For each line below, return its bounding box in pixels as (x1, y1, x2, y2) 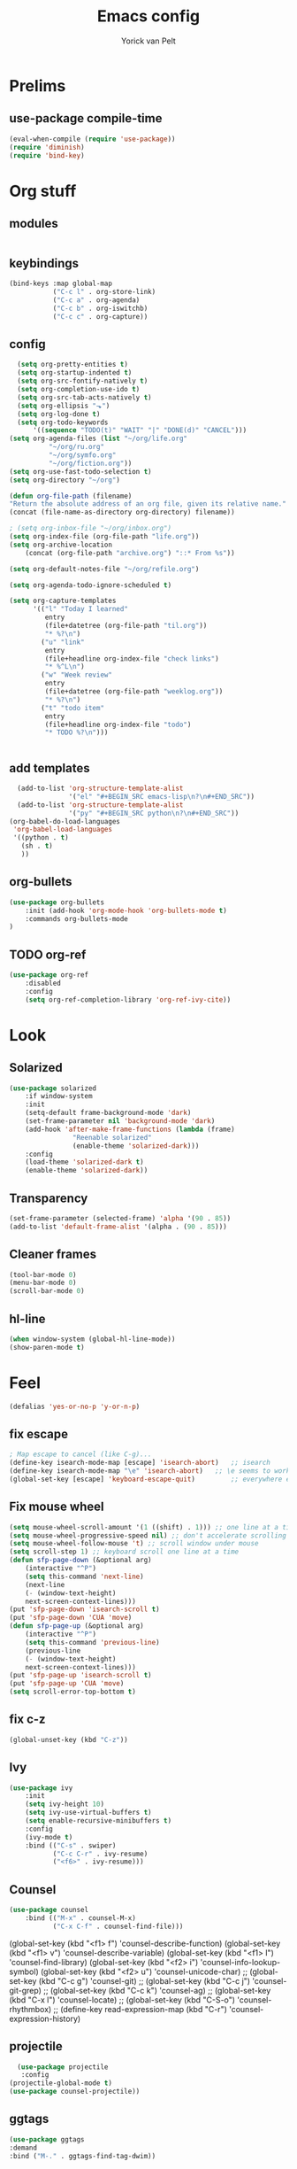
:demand (9, 2143, 38, 2152)
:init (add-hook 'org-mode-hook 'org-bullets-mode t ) (25, 906, 227, 915)
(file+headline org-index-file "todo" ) (44, 720, 192, 729)
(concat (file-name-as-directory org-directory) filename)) (9, 507, 236, 517)
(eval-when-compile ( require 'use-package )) (9, 135, 176, 143)
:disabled (25, 979, 62, 988)
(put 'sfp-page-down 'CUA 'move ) (9, 1614, 133, 1623)
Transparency (9, 1190, 88, 1205)
